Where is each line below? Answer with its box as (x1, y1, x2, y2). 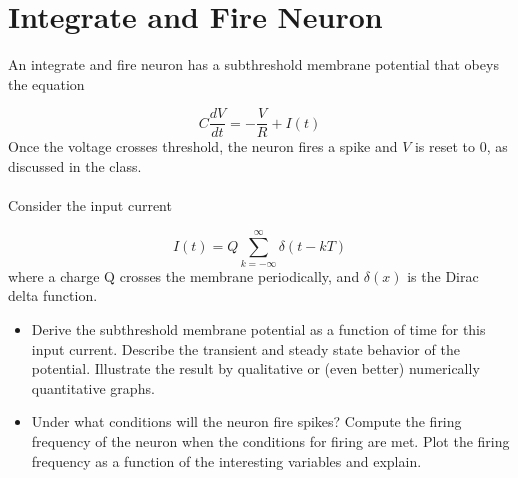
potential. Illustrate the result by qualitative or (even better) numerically (31, 358, 480, 379)
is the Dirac (407, 265, 479, 286)
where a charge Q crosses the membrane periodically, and (8, 265, 360, 286)
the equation (8, 73, 85, 94)
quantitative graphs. (31, 377, 155, 398)
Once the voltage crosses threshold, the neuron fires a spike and (8, 136, 398, 157)
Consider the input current (8, 195, 172, 216)
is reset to (414, 136, 476, 157)
